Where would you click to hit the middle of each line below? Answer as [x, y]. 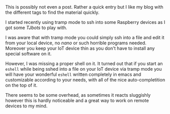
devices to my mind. [26, 106]
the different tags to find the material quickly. [52, 12]
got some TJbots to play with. [36, 27]
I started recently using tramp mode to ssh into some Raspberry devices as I [85, 22]
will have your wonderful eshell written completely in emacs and [73, 74]
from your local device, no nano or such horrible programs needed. [76, 43]
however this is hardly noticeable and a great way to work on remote [77, 101]
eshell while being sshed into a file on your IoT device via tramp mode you [83, 69]
